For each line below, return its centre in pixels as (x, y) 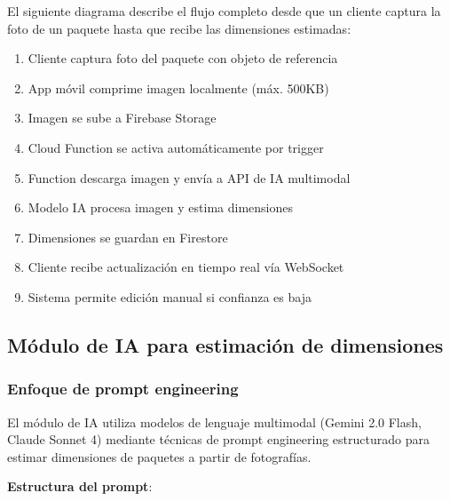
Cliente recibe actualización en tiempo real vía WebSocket (186, 267)
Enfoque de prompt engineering (123, 389)
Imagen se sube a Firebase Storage (122, 118)
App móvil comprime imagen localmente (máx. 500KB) (178, 87)
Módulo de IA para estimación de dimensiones (225, 344)
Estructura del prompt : (80, 486)
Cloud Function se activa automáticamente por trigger (176, 147)
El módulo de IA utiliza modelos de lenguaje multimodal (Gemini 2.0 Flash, (214, 421)
